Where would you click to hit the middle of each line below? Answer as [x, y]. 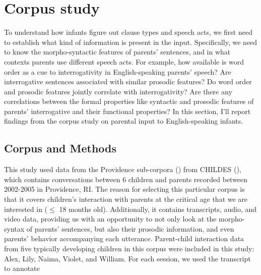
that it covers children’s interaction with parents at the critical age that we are [126, 199]
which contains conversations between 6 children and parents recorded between [126, 179]
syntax [14, 228]
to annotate [22, 268]
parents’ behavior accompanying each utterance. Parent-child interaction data [124, 238]
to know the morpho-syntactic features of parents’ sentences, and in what [117, 52]
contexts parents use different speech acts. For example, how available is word [124, 61]
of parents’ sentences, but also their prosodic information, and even [130, 228]
